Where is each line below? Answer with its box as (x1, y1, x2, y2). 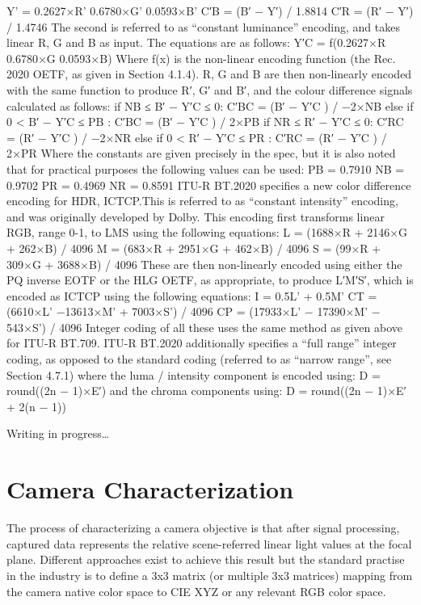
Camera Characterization (6, 473, 294, 506)
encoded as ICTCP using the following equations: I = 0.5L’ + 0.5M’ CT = (6, 287, 377, 304)
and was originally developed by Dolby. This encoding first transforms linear (6, 208, 385, 225)
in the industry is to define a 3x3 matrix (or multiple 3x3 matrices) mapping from (6, 566, 413, 583)
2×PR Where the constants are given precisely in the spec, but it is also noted (6, 145, 396, 162)
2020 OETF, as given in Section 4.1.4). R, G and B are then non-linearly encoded (6, 65, 412, 82)
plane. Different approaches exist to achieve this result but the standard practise (6, 551, 405, 568)
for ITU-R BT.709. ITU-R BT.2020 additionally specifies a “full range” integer (6, 334, 397, 351)
